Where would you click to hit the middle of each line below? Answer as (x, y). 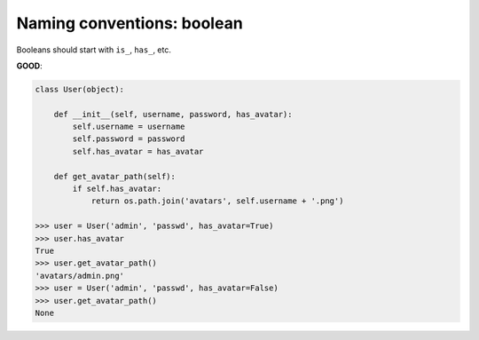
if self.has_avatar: (117, 189)
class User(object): (79, 89)
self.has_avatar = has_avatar (138, 151)
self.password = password (129, 139)
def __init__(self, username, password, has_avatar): (173, 114)
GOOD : (30, 66)
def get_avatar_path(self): (115, 176)
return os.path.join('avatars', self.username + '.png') (217, 201)
